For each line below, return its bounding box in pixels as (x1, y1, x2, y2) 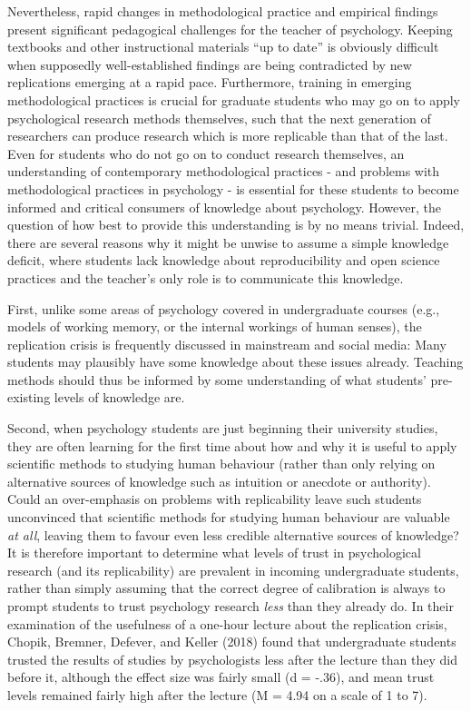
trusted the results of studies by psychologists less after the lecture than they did (7, 649, 457, 668)
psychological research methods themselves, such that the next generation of (7, 108, 431, 127)
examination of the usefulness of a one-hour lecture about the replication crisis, (7, 614, 447, 633)
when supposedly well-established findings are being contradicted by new (7, 54, 412, 74)
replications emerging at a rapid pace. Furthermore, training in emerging (7, 73, 412, 92)
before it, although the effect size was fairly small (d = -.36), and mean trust (7, 667, 435, 686)
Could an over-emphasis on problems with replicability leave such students (7, 489, 422, 509)
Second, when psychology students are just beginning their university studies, (7, 419, 438, 438)
